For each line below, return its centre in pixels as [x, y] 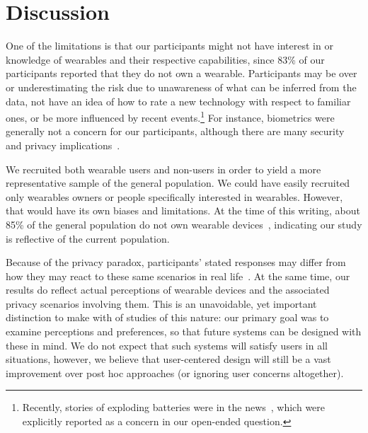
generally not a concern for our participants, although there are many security [175, 131]
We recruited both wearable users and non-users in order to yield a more [163, 169]
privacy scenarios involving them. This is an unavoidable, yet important [161, 303]
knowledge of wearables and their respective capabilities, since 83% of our [165, 59]
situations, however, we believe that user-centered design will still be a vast [168, 359]
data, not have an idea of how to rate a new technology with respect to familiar [178, 101]
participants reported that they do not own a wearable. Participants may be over [182, 73]
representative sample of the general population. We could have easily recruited [178, 183]
